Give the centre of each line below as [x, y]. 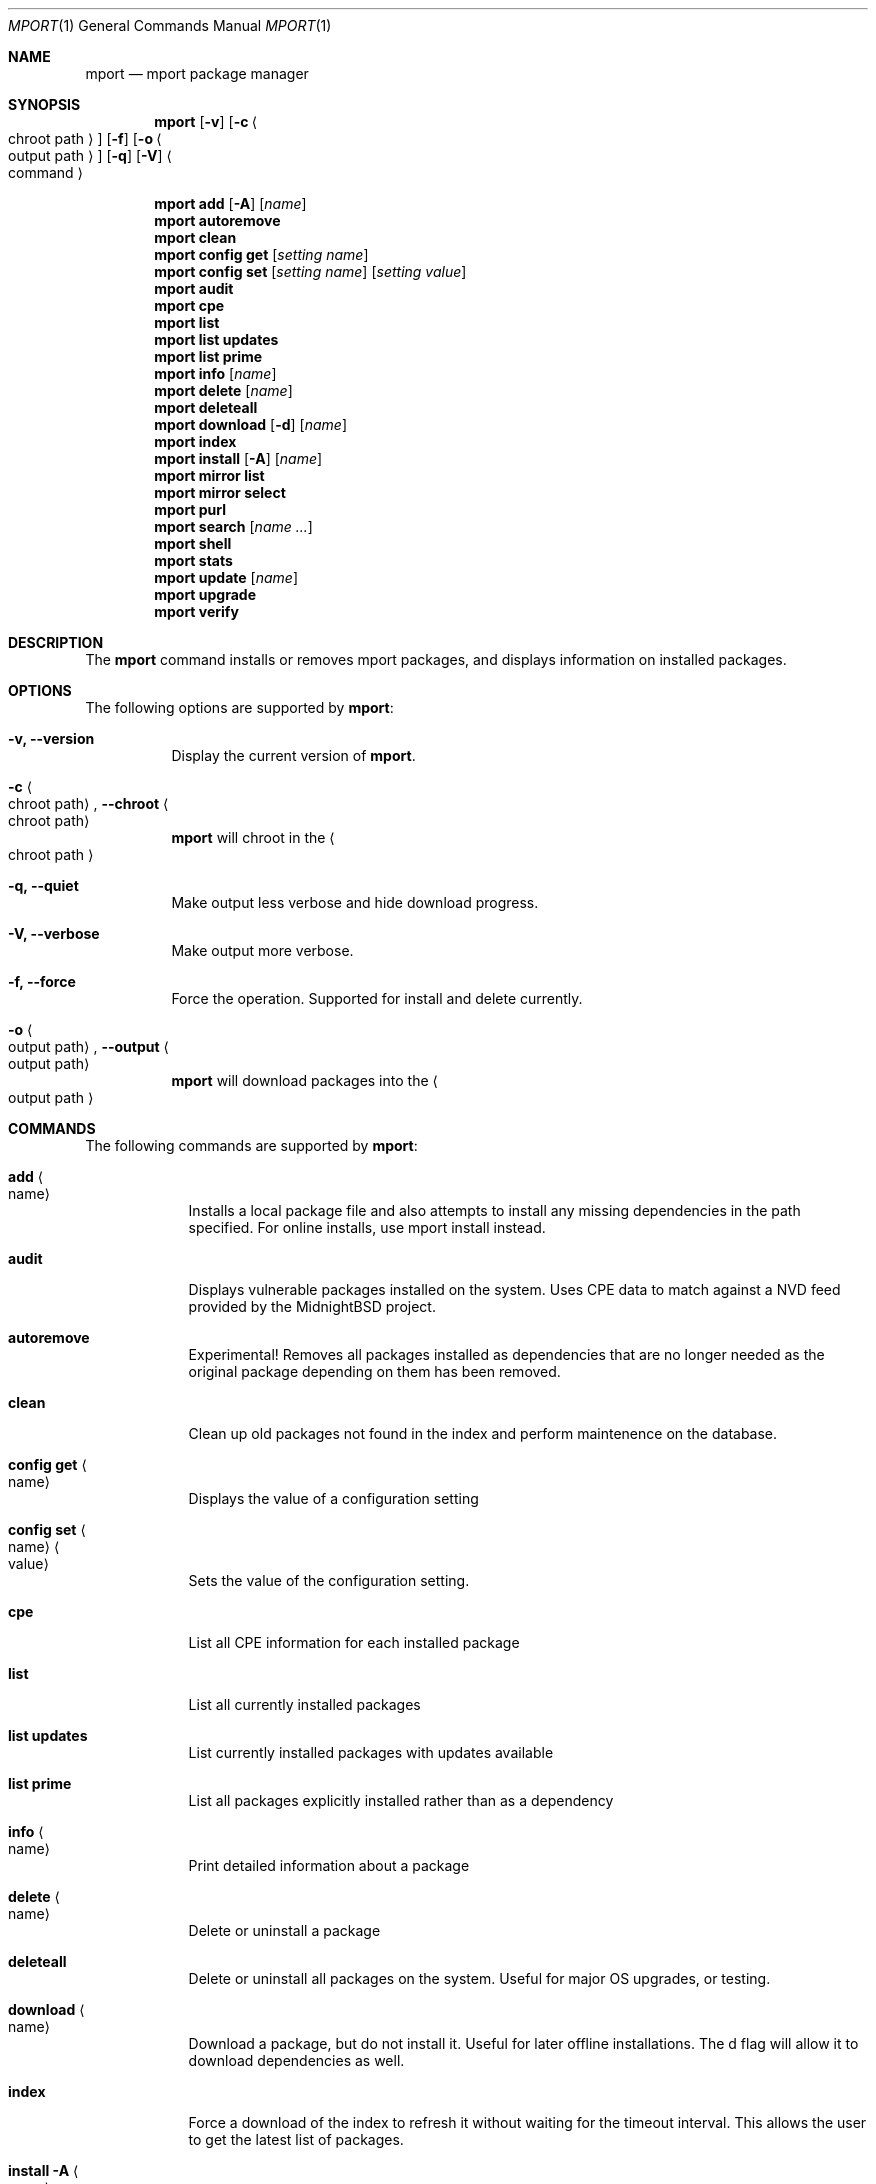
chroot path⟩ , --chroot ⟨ [88, 803]
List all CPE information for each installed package [354, 1642]
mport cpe [189, 305]
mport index [195, 441]
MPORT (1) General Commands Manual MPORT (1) [170, 25]
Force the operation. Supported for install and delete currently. [377, 998]
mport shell [193, 543]
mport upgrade [205, 594]
